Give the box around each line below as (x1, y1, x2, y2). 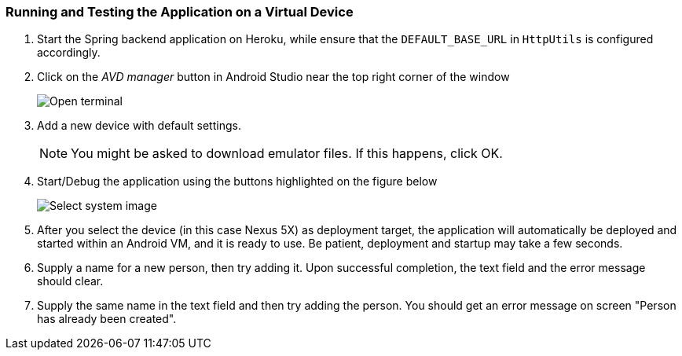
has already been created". (37, 312, 177, 326)
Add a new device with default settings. (37, 119, 241, 133)
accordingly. (37, 46, 101, 60)
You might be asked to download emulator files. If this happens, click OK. (71, 145, 503, 162)
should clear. (37, 274, 104, 288)
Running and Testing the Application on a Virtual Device (5, 4, 354, 20)
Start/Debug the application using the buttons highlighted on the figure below (37, 174, 438, 189)
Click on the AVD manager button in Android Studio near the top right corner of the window (37, 70, 510, 84)
